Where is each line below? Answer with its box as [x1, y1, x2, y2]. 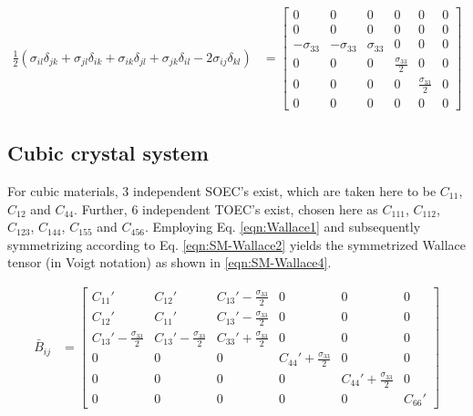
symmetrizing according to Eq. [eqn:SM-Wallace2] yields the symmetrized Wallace [7, 234, 467, 254]
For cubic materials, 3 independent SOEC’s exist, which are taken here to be [7, 181, 437, 200]
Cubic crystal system [7, 139, 209, 167]
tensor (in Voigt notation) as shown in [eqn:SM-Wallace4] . [7, 253, 332, 272]
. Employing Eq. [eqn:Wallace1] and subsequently [145, 217, 421, 236]
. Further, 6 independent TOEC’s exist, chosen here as [74, 199, 378, 218]
